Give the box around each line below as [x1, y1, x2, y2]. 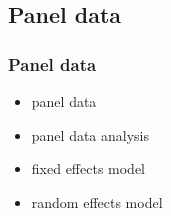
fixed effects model [31, 158, 146, 179]
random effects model [31, 191, 163, 212]
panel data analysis [31, 124, 150, 145]
